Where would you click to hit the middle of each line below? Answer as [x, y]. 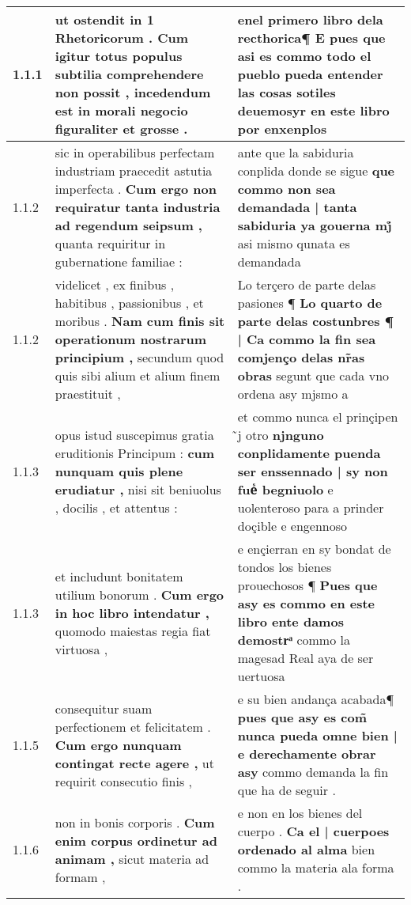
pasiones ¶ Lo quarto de [310, 303]
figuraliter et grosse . [121, 129]
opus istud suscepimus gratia [134, 435]
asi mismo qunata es [294, 243]
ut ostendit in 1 [104, 19]
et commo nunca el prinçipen [318, 417]
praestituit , [88, 394]
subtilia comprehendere [129, 74]
